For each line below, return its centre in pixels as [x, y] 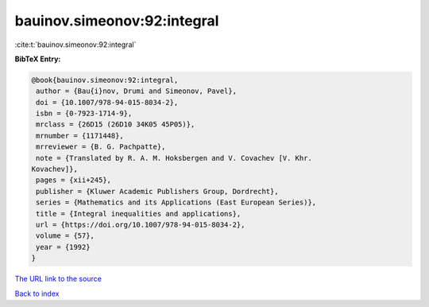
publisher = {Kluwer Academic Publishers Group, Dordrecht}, [157, 191]
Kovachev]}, [55, 169]
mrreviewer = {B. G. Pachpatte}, [101, 147]
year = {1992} [63, 247]
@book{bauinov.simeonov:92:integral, [105, 80]
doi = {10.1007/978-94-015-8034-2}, [107, 102]
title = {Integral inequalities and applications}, [139, 214]
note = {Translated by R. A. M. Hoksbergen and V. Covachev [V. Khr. [174, 158]
